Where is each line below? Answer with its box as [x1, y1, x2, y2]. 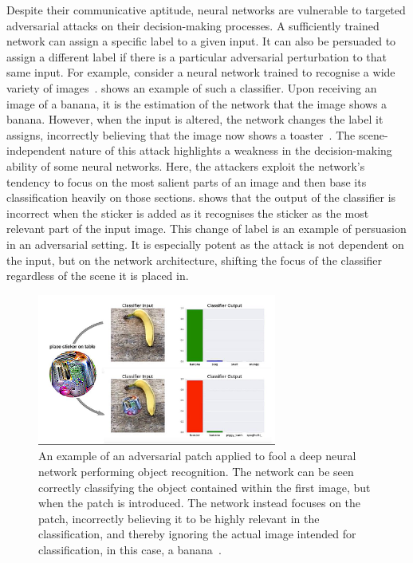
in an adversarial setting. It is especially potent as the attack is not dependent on [6, 235, 404, 252]
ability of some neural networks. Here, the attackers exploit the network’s [6, 157, 365, 174]
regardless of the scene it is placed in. [6, 267, 189, 284]
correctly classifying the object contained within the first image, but [38, 478, 371, 495]
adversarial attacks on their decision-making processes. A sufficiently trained [6, 17, 380, 33]
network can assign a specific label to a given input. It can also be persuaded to [6, 33, 396, 49]
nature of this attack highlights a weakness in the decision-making [69, 142, 392, 159]
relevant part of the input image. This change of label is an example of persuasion [6, 220, 407, 237]
